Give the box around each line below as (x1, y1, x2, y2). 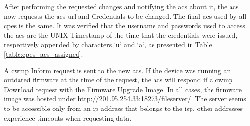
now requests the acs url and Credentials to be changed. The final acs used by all (4, 11, 247, 21)
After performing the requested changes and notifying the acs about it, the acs (4, 1, 239, 11)
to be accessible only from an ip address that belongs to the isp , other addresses (4, 103, 243, 113)
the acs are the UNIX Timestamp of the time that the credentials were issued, (4, 30, 238, 40)
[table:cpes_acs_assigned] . (4, 48, 83, 59)
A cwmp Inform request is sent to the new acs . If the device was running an (4, 65, 231, 75)
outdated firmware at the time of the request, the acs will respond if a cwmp (4, 75, 233, 85)
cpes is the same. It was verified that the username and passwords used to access (4, 20, 245, 31)
